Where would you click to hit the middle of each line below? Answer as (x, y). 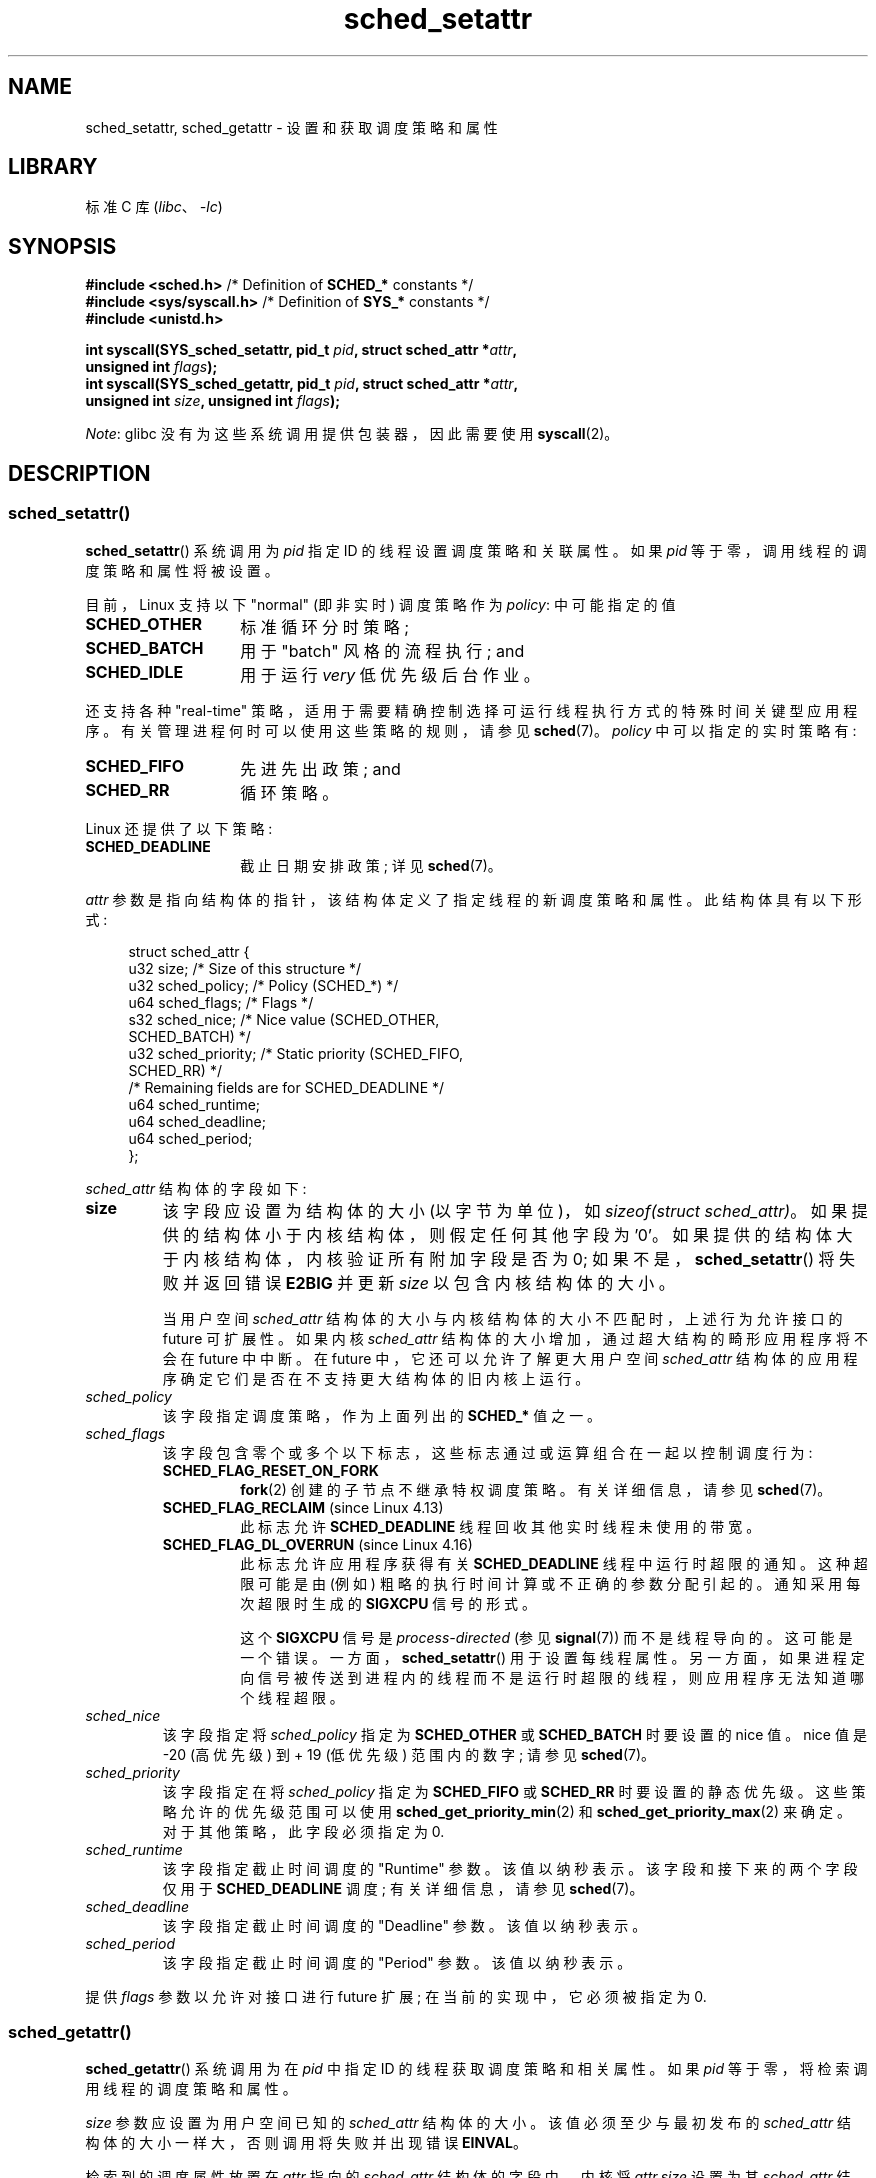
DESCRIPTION (79, 473)
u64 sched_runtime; (194, 1104)
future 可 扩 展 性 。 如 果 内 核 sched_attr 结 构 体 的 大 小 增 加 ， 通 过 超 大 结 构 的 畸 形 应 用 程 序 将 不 (515, 1338)
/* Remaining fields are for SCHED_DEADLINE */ (286, 1087)
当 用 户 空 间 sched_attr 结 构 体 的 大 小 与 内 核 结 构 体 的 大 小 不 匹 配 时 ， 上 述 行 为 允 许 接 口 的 (502, 1318)
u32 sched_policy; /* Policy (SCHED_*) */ (263, 985)
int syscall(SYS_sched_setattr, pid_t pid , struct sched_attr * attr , (301, 350)
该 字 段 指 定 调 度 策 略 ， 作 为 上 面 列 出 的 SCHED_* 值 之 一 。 (382, 1415)
